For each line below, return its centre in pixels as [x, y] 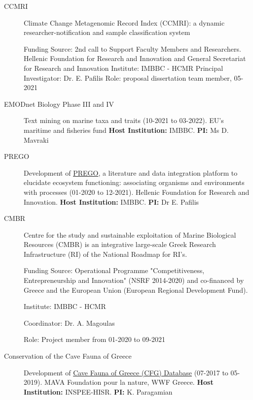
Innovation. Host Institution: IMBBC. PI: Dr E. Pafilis [111, 201]
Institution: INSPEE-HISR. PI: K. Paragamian [98, 391]
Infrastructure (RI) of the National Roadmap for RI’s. [106, 254]
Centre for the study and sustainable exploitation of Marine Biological [130, 234]
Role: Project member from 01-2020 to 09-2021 [95, 339]
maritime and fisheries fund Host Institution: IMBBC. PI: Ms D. [126, 130]
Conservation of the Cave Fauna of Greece [68, 356]
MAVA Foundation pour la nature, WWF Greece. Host [129, 382]
